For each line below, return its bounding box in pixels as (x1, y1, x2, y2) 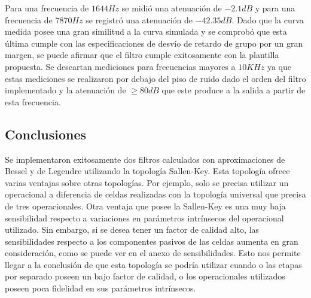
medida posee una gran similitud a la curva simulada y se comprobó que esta (5, 25, 287, 38)
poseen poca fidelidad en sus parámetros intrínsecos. (5, 282, 196, 294)
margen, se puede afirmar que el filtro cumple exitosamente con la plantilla (5, 48, 279, 61)
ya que (267, 60, 291, 72)
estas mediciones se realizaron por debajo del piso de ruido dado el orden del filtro (5, 72, 306, 84)
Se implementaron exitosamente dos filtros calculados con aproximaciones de (5, 153, 285, 165)
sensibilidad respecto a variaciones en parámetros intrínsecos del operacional (5, 211, 284, 224)
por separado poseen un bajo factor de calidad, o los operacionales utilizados (5, 270, 285, 282)
